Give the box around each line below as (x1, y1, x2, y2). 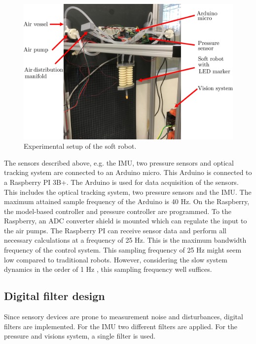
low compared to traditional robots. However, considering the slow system (4, 254, 227, 264)
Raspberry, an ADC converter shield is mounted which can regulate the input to (4, 215, 247, 226)
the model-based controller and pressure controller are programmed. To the (4, 206, 232, 216)
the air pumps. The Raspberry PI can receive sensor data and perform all (4, 225, 226, 235)
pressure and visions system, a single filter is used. (4, 331, 156, 341)
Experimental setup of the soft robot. (24, 141, 137, 151)
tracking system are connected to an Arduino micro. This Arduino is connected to (4, 167, 252, 177)
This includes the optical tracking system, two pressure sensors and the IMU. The (4, 186, 252, 197)
